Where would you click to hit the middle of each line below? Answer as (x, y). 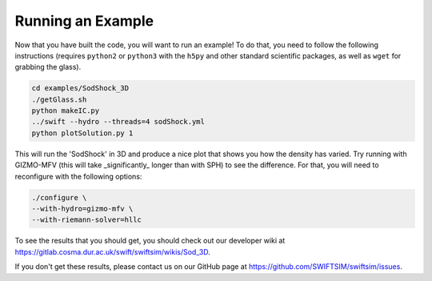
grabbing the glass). (48, 67)
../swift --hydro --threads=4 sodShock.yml (118, 122)
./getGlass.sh (59, 99)
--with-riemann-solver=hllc (86, 220)
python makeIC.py (66, 111)
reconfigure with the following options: (78, 176)
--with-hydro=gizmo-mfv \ (82, 209)
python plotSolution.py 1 (82, 133)
